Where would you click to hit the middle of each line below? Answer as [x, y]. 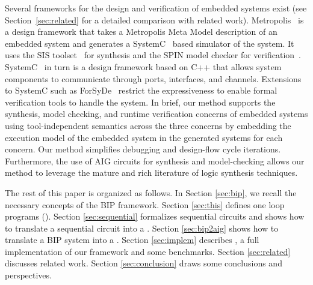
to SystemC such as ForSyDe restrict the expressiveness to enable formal [141, 90]
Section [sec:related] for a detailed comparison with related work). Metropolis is [154, 19]
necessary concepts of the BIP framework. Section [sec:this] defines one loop [145, 204]
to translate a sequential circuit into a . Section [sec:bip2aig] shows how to [142, 228]
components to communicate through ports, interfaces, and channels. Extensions [153, 78]
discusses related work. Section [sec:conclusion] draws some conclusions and [144, 263]
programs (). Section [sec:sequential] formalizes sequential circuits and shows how [155, 216]
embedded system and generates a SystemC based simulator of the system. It [150, 43]
